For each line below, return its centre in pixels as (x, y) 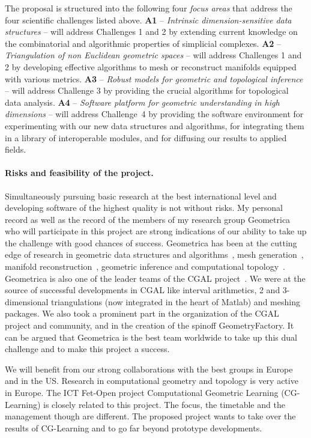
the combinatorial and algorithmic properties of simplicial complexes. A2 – (143, 43)
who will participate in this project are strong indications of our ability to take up (156, 231)
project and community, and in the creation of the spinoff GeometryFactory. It (149, 325)
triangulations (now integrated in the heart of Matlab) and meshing (176, 301)
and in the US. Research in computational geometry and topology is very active (152, 381)
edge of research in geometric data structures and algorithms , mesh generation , (154, 254)
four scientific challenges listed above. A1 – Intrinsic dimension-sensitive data (148, 20)
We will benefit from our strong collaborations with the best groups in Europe (149, 369)
